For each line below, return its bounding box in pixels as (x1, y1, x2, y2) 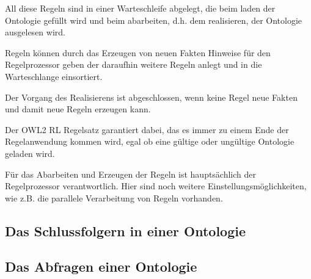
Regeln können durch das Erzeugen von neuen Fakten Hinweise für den (5, 46, 271, 59)
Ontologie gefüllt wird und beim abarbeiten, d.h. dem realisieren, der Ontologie (5, 13, 302, 26)
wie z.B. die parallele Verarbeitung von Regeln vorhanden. (5, 191, 223, 204)
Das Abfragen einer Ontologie (5, 257, 197, 276)
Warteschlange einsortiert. (5, 70, 103, 82)
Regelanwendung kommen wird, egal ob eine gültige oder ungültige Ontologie (5, 135, 295, 148)
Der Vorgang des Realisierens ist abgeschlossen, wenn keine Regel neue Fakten (5, 90, 298, 103)
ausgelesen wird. (5, 26, 65, 38)
